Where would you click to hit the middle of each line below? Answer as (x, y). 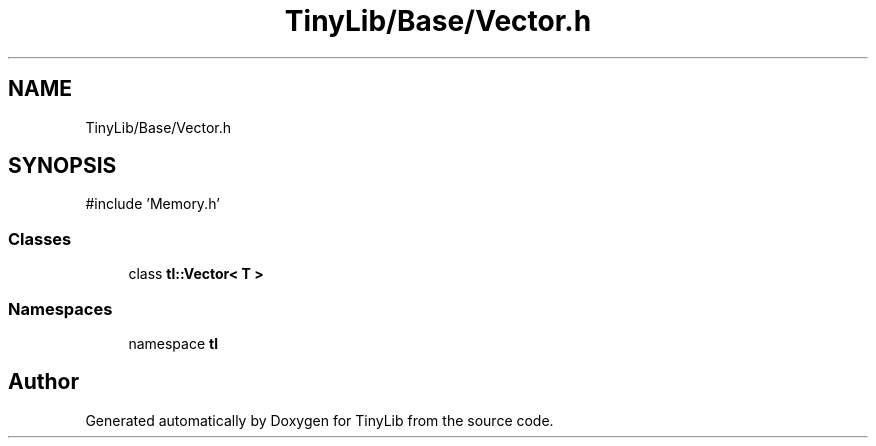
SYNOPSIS (62, 166)
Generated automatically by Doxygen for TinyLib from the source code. (319, 420)
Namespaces (60, 308)
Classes (40, 238)
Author (43, 382)
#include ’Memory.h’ (152, 204)
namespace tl (173, 343)
